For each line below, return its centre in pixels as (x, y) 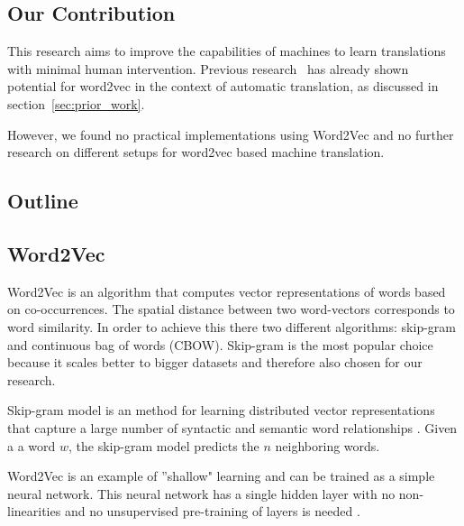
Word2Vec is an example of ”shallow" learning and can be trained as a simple (221, 476)
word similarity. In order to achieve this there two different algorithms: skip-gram (232, 326)
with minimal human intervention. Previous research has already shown (208, 68)
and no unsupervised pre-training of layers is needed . (212, 511)
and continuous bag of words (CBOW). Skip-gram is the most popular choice (220, 344)
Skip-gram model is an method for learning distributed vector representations (221, 410)
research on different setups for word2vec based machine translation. (196, 152)
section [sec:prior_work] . (76, 103)
